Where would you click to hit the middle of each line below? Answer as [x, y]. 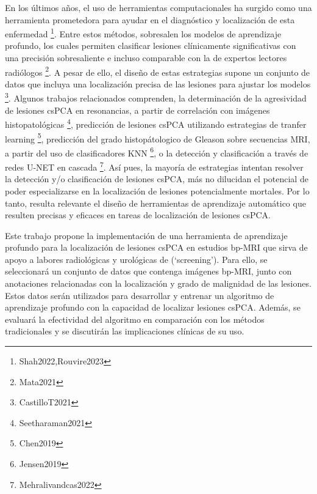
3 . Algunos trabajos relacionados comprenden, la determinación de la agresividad [156, 97]
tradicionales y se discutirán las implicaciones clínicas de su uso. [125, 331]
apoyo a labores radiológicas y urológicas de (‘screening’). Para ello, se [136, 259]
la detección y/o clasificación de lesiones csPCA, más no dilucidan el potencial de [157, 179]
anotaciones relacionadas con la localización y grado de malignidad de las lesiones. [158, 283]
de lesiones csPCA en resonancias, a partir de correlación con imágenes [137, 110]
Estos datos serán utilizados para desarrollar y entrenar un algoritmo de [140, 295]
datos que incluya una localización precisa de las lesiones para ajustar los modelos [158, 83]
